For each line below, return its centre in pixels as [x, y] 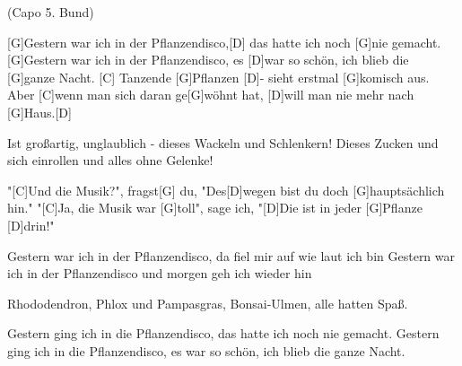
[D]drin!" [31, 225]
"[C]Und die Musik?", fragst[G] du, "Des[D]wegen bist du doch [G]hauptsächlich [226, 190]
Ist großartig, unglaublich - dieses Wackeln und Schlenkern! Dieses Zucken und [223, 142]
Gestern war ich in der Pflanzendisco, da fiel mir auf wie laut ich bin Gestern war [231, 255]
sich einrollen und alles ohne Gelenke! [110, 160]
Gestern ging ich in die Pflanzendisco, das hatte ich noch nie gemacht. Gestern [223, 333]
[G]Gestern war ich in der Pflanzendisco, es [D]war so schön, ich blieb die [208, 60]
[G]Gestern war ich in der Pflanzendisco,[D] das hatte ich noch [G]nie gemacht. [224, 42]
